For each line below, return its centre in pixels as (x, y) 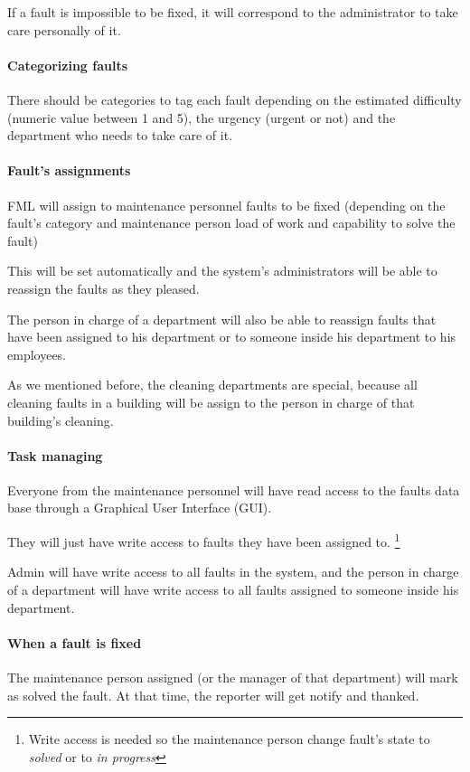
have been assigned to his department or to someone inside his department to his (232, 337)
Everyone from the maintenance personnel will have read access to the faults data (234, 490)
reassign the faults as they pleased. (103, 288)
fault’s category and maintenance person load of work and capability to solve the (231, 223)
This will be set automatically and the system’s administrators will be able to (222, 271)
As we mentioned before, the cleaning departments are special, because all (212, 385)
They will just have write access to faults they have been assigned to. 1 (204, 540)
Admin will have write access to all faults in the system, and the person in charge (233, 572)
